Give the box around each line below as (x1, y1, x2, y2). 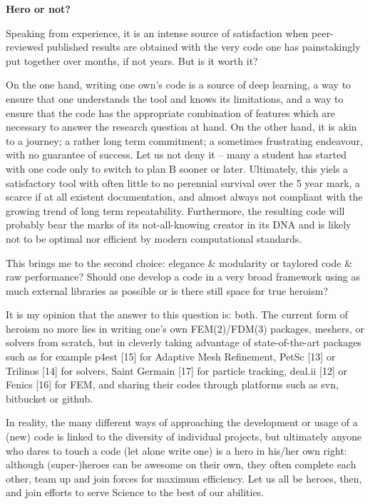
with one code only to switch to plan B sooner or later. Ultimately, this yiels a (6, 161, 349, 176)
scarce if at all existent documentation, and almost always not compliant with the (6, 189, 363, 204)
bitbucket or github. (6, 390, 93, 405)
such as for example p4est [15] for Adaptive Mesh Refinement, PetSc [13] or (6, 349, 336, 364)
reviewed (6, 39, 43, 54)
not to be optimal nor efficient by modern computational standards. (6, 231, 302, 246)
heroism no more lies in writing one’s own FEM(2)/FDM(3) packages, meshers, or (6, 321, 365, 336)
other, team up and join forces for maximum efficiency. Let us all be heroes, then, (6, 470, 362, 485)
